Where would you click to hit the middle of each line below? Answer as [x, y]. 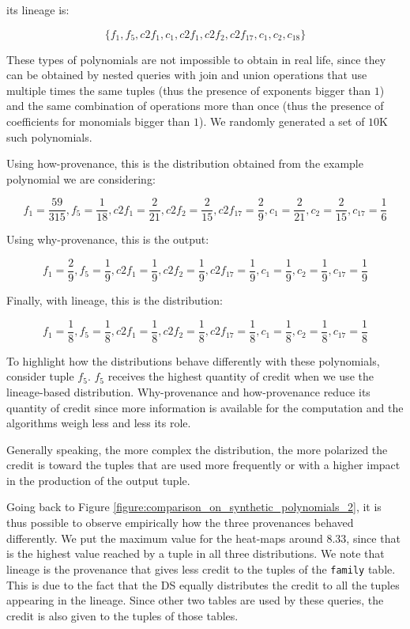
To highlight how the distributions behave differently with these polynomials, [193, 360]
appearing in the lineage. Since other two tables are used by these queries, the [195, 600]
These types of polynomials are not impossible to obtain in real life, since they [196, 59]
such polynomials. [49, 136]
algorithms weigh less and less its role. [99, 423]
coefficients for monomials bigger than [98, 121]
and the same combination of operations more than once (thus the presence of [195, 106]
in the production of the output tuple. [98, 480]
